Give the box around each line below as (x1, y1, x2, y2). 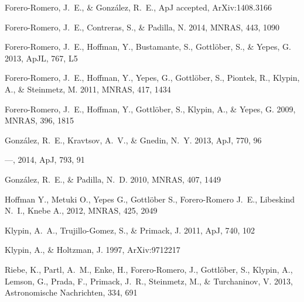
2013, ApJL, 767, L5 (5, 52, 78, 64)
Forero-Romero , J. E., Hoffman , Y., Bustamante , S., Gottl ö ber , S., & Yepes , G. (5, 40, 291, 53)
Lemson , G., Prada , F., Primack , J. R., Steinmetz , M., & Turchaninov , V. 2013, (5, 274, 293, 287)
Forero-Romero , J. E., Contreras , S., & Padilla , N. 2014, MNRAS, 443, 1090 (5, 20, 279, 33)
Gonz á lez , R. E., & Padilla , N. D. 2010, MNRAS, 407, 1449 (5, 173, 221, 185)
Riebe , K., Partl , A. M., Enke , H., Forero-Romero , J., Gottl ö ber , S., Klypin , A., (5, 263, 293, 275)
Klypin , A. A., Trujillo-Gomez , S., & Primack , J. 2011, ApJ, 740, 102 (5, 224, 255, 236)
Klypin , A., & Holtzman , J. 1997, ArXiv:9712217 (5, 243, 180, 256)
